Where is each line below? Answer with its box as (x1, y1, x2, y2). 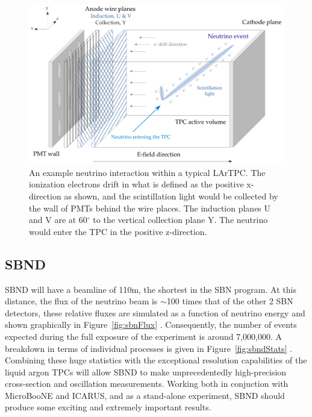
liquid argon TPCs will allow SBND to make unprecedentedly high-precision (5, 365, 287, 378)
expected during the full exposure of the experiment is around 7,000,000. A (5, 330, 282, 342)
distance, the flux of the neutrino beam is (5, 295, 158, 307)
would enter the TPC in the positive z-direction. (29, 225, 207, 237)
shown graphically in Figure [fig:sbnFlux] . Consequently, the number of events (5, 318, 297, 331)
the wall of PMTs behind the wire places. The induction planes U (29, 201, 271, 214)
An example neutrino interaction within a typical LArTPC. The (29, 166, 266, 178)
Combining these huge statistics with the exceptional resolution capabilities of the (5, 354, 307, 366)
